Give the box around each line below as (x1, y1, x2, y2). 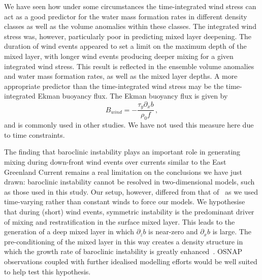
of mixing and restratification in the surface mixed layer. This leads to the (4, 216, 235, 227)
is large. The (212, 226, 251, 237)
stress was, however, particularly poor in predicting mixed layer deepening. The (4, 30, 252, 41)
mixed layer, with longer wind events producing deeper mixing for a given (4, 50, 234, 61)
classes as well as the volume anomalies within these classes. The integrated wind (4, 21, 256, 32)
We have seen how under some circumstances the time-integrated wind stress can (4, 1, 256, 11)
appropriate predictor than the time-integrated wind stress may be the (4, 80, 224, 91)
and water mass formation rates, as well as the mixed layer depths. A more (4, 71, 238, 81)
